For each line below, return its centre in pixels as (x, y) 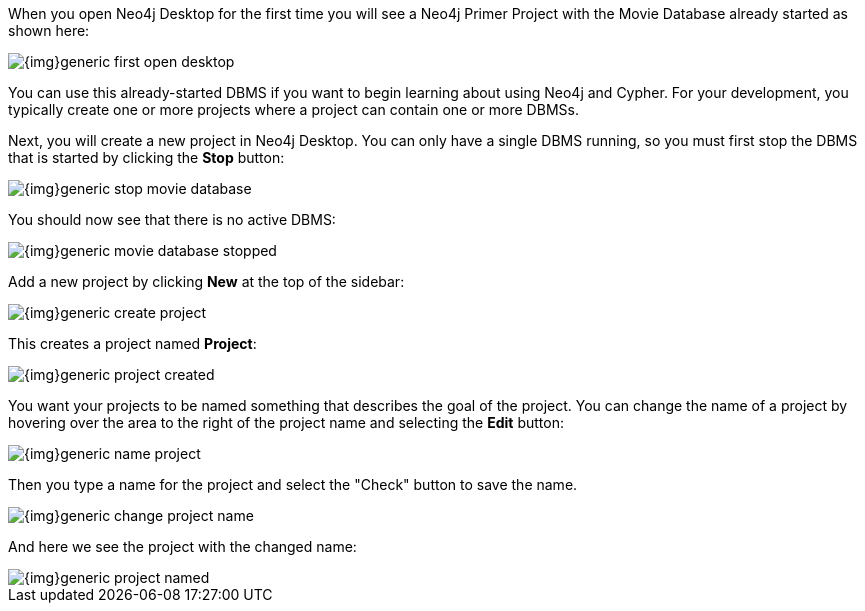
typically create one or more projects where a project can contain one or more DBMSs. (293, 109)
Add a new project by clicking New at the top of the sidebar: (206, 281)
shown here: (49, 30)
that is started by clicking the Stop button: (146, 157)
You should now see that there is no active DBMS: (172, 219)
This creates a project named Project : (132, 343)
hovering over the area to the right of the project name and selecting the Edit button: (286, 422)
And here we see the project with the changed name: (182, 546)
